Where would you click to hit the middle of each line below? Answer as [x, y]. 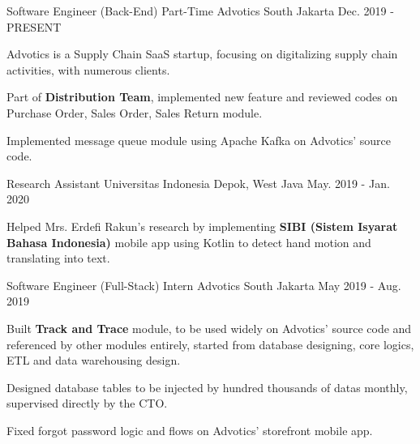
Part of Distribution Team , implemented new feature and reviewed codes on [202, 97]
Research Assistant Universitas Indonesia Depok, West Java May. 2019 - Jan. [198, 183]
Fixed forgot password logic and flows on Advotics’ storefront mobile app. [190, 430]
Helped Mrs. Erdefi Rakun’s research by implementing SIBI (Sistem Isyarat [202, 226]
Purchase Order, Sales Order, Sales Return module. [135, 112]
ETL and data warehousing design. [94, 360]
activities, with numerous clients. [88, 69]
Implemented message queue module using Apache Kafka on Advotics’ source [199, 140]
